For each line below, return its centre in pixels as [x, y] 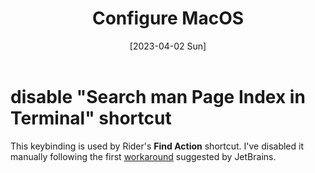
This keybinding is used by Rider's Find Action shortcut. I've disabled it [157, 146]
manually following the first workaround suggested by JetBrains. [143, 156]
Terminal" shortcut [91, 118]
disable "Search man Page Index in [158, 96]
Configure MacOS [168, 18]
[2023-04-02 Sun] [168, 46]
